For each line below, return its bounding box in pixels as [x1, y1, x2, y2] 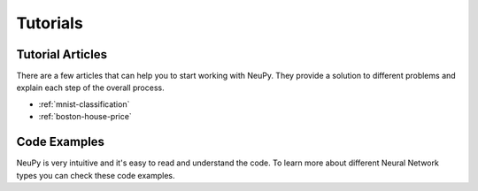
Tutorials [16, 13, 83, 33]
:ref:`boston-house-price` [38, 111, 132, 122]
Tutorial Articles [16, 47, 108, 62]
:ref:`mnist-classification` [38, 98, 130, 110]
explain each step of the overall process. [16, 82, 165, 93]
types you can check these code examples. [16, 170, 175, 180]
